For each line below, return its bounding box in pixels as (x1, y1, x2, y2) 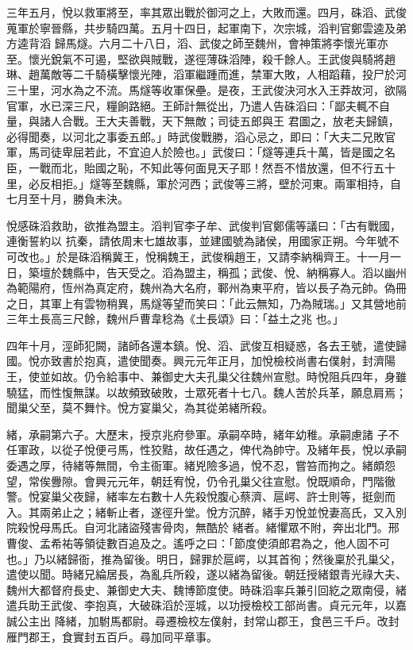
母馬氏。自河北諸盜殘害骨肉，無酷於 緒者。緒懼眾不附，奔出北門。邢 (39, 519, 399, 536)
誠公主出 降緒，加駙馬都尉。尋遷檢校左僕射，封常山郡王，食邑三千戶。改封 (6, 612, 399, 629)
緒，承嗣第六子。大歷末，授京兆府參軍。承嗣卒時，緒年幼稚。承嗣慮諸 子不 (6, 425, 399, 442)
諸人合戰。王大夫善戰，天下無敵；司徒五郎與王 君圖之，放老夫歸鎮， (39, 113, 399, 129)
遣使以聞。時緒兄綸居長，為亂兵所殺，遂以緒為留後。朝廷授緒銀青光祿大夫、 (6, 566, 407, 583)
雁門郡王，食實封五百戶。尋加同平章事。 (6, 628, 218, 644)
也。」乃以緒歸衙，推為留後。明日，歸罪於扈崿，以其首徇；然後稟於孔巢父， (6, 550, 401, 567)
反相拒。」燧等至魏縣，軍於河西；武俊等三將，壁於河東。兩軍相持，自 (39, 175, 401, 191)
